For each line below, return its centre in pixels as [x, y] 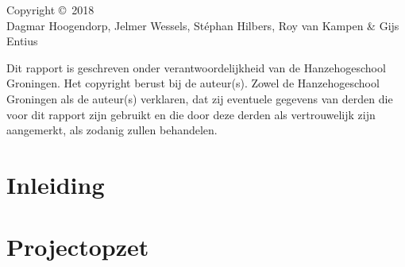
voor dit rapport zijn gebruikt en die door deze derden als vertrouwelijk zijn [191, 114]
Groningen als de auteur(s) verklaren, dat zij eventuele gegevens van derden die [200, 98]
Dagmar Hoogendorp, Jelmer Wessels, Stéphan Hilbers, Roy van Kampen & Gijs [203, 25]
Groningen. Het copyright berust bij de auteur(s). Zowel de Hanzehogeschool [193, 83]
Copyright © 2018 [50, 10]
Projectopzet [78, 247]
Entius [22, 41]
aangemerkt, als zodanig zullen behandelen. [112, 130]
